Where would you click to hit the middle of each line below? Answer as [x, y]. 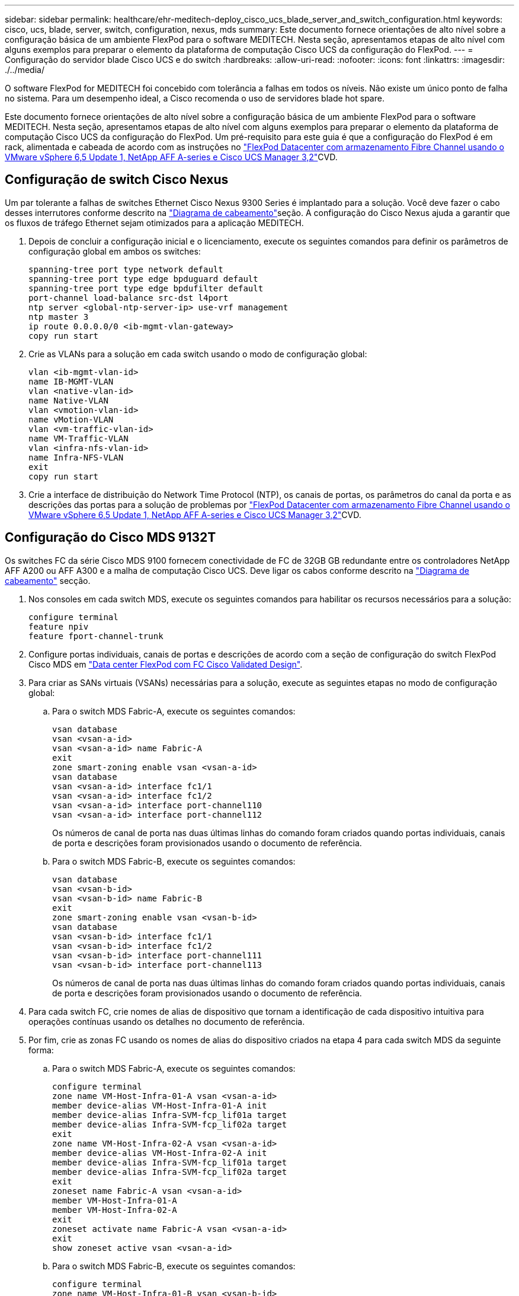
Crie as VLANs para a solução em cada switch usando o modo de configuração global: [198, 354]
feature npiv [59, 626]
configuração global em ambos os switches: [115, 251]
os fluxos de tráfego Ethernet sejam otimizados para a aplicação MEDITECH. [154, 223]
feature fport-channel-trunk [96, 636]
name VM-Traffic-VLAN [79, 438]
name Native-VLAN [68, 400]
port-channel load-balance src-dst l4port [129, 298]
